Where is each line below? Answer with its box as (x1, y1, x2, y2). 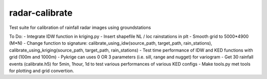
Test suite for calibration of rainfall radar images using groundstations (9, 25, 151, 30)
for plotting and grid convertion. (9, 68, 74, 74)
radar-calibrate (9, 7, 73, 18)
